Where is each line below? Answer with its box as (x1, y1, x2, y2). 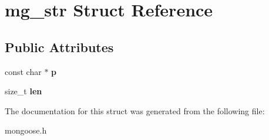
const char (5, 65, 42, 77)
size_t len (5, 85, 42, 97)
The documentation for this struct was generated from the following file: (5, 104, 265, 117)
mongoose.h (5, 124, 47, 136)
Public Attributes (5, 37, 114, 56)
